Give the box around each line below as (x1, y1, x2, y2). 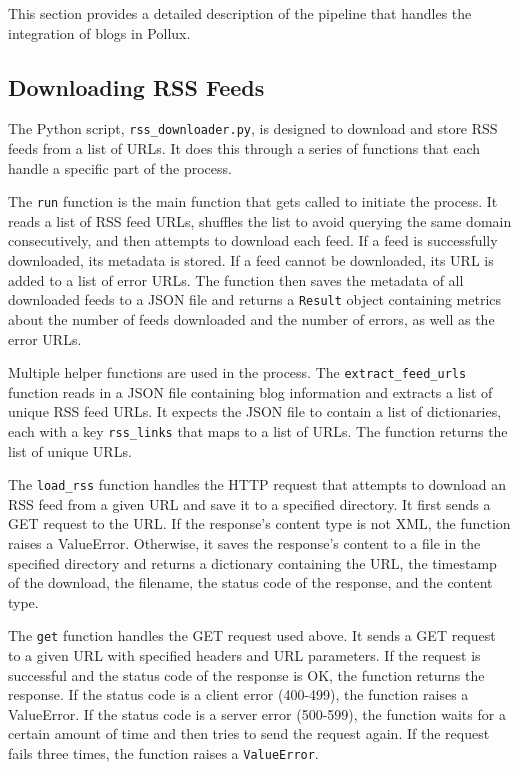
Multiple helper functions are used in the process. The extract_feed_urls (8, 362, 467, 383)
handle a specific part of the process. (8, 157, 232, 178)
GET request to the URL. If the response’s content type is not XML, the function (8, 513, 511, 534)
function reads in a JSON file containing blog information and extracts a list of (8, 381, 493, 402)
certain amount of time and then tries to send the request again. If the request (8, 723, 490, 744)
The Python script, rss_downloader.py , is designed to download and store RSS (8, 118, 498, 139)
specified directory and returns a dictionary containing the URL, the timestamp (8, 552, 497, 573)
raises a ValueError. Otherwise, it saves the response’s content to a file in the (8, 533, 481, 554)
